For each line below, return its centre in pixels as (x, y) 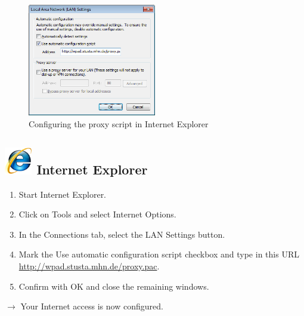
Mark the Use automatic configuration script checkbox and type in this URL (159, 254)
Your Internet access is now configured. (92, 306)
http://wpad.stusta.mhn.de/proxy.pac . (89, 266)
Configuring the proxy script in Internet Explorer (119, 123)
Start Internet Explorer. (63, 194)
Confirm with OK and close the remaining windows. (114, 286)
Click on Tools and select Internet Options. (97, 214)
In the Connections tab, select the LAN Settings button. (122, 234)
